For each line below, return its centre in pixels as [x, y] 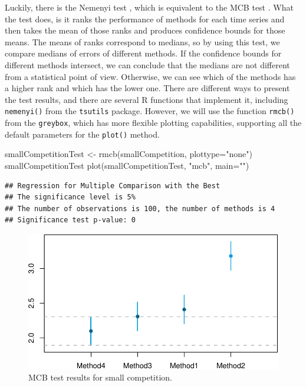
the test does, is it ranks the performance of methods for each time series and [145, 19]
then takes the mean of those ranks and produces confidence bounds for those [145, 30]
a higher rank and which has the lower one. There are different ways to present [147, 88]
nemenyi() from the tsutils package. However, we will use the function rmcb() [150, 111]
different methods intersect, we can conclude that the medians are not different [147, 64]
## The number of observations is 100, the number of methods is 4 [140, 208]
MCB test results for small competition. [101, 377]
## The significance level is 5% [70, 197]
